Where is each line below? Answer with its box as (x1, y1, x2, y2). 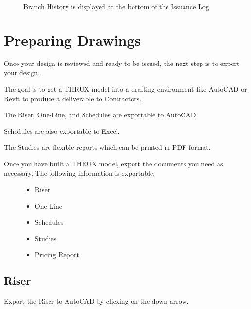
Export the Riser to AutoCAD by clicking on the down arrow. (4, 296, 189, 306)
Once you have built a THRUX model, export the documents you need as (4, 158, 223, 168)
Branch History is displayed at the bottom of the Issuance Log (23, 1, 209, 11)
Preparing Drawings (4, 30, 141, 49)
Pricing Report (34, 249, 79, 260)
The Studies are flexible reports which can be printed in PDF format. (4, 142, 211, 152)
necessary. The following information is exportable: (4, 168, 155, 178)
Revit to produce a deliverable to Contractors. (4, 93, 142, 103)
